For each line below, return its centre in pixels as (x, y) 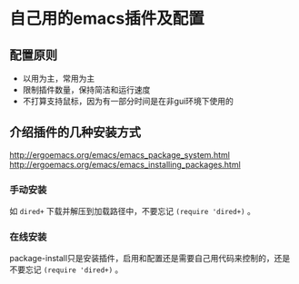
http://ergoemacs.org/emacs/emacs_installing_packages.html (125, 164)
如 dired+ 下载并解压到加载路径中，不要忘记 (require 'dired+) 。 (133, 211)
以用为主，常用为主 (59, 78)
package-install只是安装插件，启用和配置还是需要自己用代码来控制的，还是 (150, 259)
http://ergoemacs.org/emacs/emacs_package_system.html (120, 154)
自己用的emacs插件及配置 (107, 19)
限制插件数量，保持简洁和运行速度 (86, 90)
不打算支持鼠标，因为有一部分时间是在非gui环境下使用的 (128, 101)
